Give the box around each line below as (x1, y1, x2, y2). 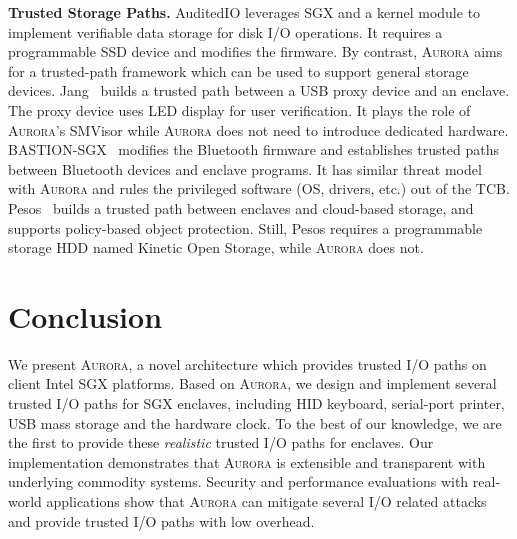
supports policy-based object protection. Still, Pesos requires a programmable (8, 217, 483, 238)
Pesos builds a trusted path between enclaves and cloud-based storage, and (8, 197, 474, 218)
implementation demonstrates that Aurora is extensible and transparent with (8, 451, 486, 472)
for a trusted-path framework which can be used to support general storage (8, 60, 469, 81)
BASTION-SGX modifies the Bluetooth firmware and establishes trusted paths (8, 139, 500, 160)
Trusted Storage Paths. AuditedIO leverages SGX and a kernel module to (8, 2, 481, 22)
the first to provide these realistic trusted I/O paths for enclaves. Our (8, 432, 434, 453)
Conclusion (8, 295, 163, 336)
